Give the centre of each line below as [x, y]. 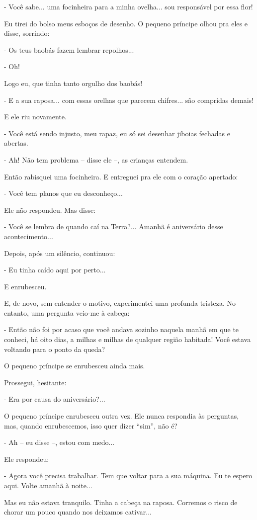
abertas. [16, 143]
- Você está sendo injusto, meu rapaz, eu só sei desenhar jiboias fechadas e [117, 133]
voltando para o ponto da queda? [55, 349]
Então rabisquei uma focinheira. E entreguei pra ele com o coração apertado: [121, 176]
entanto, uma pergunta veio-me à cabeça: [67, 312]
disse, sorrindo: [27, 33]
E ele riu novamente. [35, 117]
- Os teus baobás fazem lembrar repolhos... [69, 49]
